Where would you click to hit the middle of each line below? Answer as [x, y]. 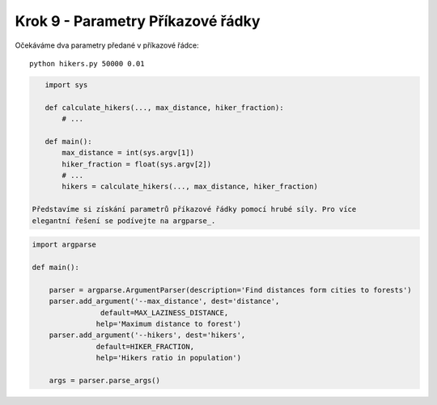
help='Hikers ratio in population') [169, 358]
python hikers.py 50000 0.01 [87, 63]
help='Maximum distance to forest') [169, 324]
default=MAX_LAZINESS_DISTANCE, [164, 312]
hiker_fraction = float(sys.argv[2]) [137, 164]
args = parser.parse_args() [105, 380]
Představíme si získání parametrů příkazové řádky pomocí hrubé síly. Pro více [194, 209]
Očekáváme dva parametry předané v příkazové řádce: [107, 45]
